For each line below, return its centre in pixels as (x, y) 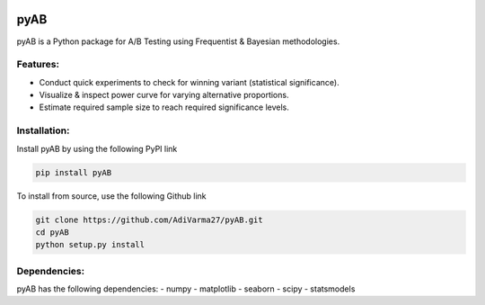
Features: (38, 65)
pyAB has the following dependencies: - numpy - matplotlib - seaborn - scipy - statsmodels (186, 289)
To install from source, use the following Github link (111, 196)
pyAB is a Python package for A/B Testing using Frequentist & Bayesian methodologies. (178, 41)
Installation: (43, 130)
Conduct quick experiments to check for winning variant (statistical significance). (190, 82)
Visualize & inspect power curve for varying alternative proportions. (164, 95)
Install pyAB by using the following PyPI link (97, 148)
